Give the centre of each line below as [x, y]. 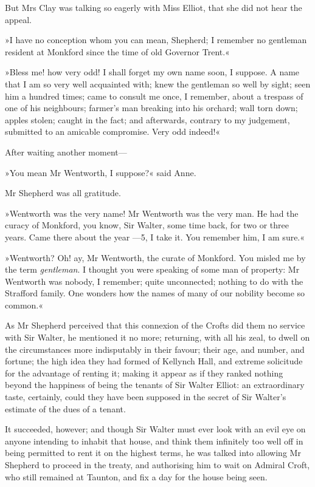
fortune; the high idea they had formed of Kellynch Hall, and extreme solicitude [154, 361]
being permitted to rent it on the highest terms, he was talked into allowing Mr [153, 453]
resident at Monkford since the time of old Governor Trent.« [117, 51]
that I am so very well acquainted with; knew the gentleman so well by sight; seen [158, 83]
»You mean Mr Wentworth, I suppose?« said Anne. [101, 172]
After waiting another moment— [66, 152]
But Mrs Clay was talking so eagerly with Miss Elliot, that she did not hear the [154, 7]
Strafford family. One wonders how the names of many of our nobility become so [155, 293]
